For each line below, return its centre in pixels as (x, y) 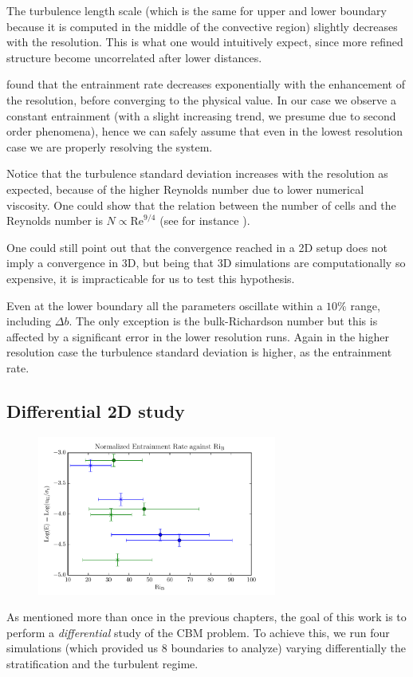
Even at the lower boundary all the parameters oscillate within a (165, 305)
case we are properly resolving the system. (110, 146)
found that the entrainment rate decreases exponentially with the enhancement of (206, 84)
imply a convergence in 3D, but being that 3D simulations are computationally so (206, 263)
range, (365, 305)
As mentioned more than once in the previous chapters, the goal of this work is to (206, 617)
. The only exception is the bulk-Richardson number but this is (223, 321)
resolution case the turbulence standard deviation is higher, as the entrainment (199, 352)
